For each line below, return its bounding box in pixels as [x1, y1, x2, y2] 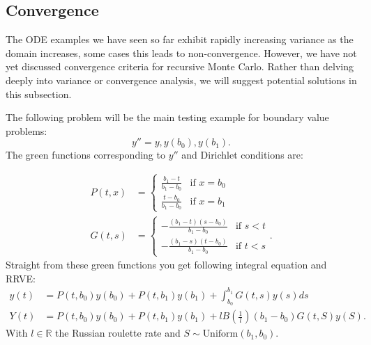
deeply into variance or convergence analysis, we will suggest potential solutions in [6, 72, 357, 87]
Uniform [202, 329, 238, 339]
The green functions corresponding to [6, 147, 165, 162]
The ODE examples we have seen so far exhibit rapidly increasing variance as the [6, 32, 354, 47]
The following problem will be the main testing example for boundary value [6, 110, 329, 125]
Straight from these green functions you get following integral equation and [6, 257, 327, 272]
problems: [6, 123, 47, 138]
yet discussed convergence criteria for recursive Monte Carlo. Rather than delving [6, 59, 354, 74]
